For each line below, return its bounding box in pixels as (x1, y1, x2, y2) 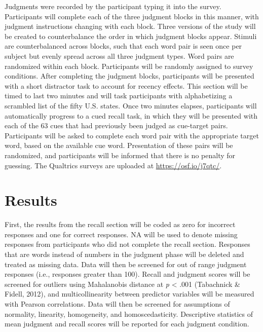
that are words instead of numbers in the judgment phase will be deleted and (5, 249, 244, 259)
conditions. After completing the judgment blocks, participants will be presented (5, 70, 254, 81)
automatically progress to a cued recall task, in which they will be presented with (5, 110, 257, 121)
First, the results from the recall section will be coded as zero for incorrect (5, 219, 236, 230)
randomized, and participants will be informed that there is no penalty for (5, 150, 236, 160)
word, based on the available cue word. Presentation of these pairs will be (5, 140, 233, 151)
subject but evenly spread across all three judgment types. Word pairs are (5, 50, 234, 61)
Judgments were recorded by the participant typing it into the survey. (5, 1, 221, 11)
